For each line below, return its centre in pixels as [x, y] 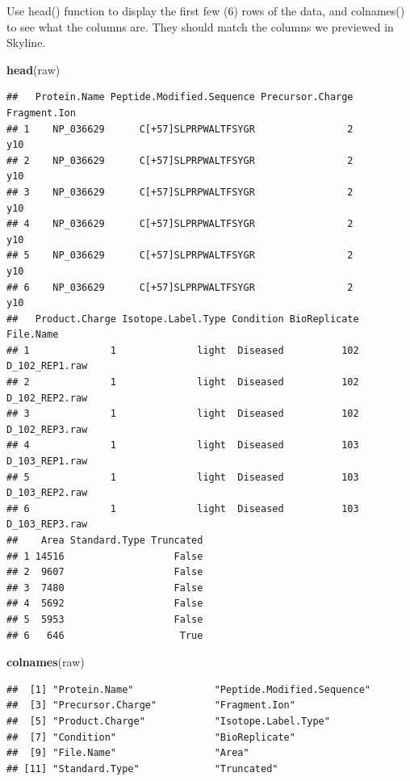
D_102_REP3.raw [47, 429]
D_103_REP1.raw [47, 462]
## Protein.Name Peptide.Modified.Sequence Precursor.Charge [180, 97]
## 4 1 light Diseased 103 [183, 445]
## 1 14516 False [105, 556]
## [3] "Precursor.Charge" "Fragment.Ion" [151, 705]
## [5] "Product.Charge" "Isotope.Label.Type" [168, 721]
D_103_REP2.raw [47, 493]
